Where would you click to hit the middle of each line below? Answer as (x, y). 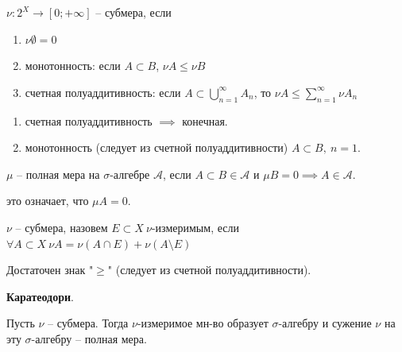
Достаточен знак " (50, 270)
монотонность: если (73, 66)
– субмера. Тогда (88, 323)
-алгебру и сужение (325, 323)
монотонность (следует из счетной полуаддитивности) (157, 147)
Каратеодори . (40, 296)
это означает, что (48, 201)
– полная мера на (58, 174)
